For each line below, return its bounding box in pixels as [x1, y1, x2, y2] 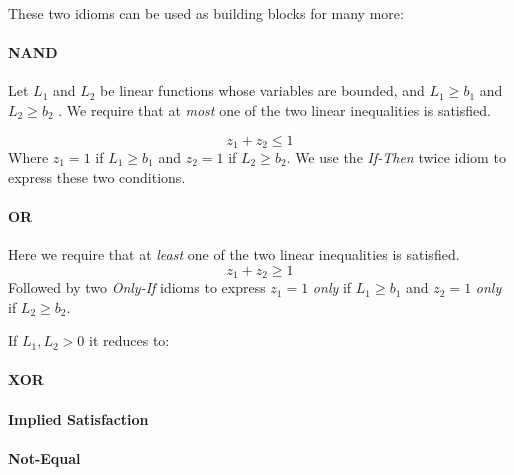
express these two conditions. [8, 166, 186, 187]
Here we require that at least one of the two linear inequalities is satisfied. [8, 244, 460, 265]
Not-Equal [8, 447, 81, 468]
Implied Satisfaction [8, 408, 149, 429]
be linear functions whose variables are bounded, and [100, 80, 425, 101]
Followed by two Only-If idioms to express [8, 277, 266, 298]
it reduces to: [89, 330, 170, 351]
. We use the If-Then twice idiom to [286, 147, 506, 168]
